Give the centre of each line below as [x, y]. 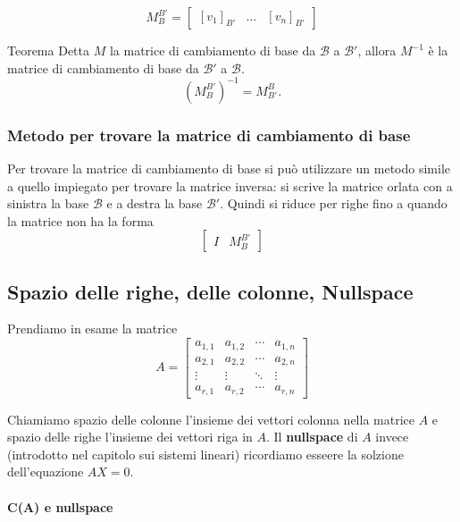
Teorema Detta [48, 50]
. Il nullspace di [312, 437]
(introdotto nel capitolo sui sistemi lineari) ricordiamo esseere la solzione [205, 454]
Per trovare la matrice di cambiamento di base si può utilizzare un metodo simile [229, 168]
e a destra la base [155, 203]
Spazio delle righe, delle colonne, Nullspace [210, 291]
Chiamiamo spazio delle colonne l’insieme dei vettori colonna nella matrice [211, 419]
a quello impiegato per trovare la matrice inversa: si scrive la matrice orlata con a [230, 185]
